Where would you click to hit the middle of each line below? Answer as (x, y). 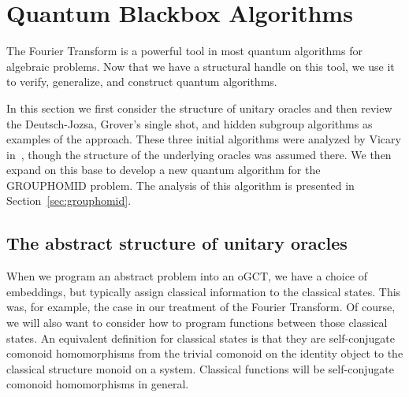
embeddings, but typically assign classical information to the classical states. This (204, 291)
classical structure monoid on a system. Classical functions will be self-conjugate (200, 368)
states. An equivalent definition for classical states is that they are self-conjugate (201, 338)
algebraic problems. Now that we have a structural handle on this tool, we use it (201, 66)
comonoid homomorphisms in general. (98, 384)
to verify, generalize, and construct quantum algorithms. (142, 82)
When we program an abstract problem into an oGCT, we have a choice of (187, 276)
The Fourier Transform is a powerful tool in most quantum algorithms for (184, 51)
